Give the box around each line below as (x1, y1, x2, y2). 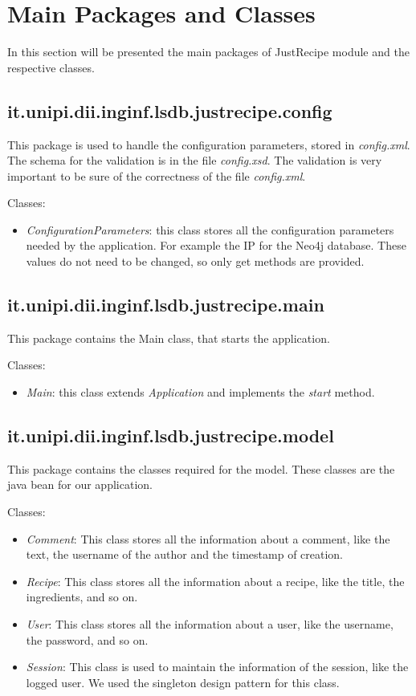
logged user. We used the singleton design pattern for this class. (26, 674, 340, 690)
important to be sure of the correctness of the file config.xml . (7, 167, 306, 184)
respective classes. (7, 59, 95, 75)
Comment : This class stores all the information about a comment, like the (26, 530, 390, 547)
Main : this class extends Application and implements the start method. (26, 384, 375, 401)
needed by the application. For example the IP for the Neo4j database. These (26, 237, 406, 254)
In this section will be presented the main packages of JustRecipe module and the (7, 43, 410, 60)
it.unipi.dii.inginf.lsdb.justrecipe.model (7, 423, 334, 448)
